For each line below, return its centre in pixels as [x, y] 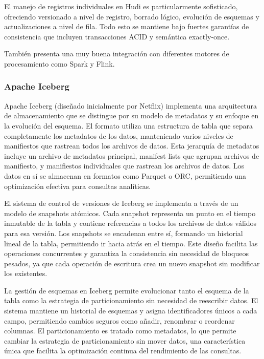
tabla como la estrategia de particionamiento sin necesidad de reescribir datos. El [131, 300]
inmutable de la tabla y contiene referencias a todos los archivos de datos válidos [130, 223]
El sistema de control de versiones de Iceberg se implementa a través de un [121, 203]
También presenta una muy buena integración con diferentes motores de [117, 54]
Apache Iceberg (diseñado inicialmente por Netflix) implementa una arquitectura [130, 105]
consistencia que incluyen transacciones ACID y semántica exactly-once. [117, 36]
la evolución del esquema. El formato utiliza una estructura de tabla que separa [129, 125]
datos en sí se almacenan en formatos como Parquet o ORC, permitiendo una [125, 175]
